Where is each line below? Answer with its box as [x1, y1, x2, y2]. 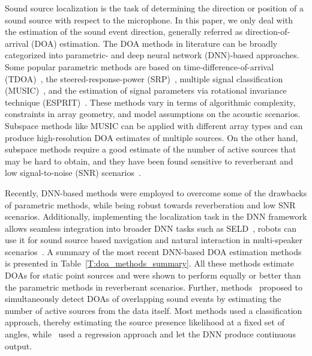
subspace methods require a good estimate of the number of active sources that [5, 143, 296, 155]
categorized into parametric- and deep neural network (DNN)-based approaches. [5, 49, 299, 61]
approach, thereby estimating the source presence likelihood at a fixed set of [5, 316, 284, 328]
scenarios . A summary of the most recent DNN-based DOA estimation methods [5, 245, 302, 258]
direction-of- [245, 25, 290, 38]
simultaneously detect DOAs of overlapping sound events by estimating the [5, 292, 281, 305]
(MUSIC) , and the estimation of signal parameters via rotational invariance [5, 84, 287, 97]
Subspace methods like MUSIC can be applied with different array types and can [5, 119, 303, 131]
